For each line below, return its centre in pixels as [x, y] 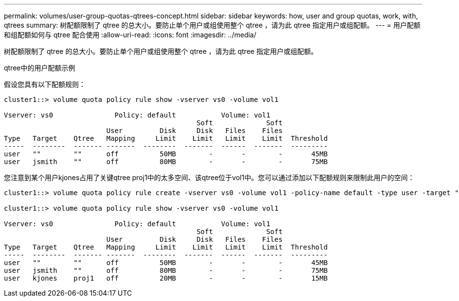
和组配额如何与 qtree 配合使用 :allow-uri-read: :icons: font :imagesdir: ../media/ [130, 35]
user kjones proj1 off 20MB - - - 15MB [166, 278]
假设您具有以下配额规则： [45, 84]
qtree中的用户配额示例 [40, 68]
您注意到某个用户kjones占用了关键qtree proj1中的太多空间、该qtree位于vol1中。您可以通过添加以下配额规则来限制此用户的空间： [209, 177]
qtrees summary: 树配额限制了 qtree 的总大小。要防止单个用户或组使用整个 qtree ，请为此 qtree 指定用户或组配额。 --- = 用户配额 [212, 25]
